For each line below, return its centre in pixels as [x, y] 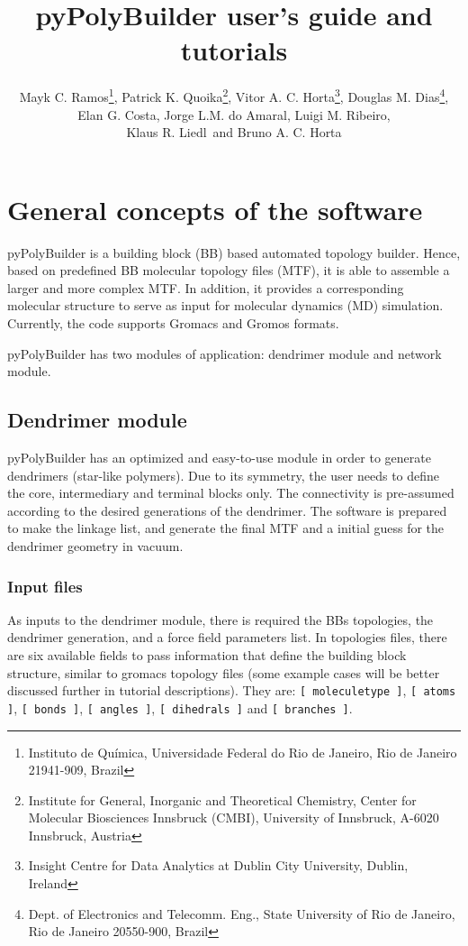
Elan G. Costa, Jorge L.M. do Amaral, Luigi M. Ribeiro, [234, 114]
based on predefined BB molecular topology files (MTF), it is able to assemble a [229, 270]
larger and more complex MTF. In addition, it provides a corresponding [206, 287]
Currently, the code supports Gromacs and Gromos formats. [173, 323]
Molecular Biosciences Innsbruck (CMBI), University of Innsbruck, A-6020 [234, 817]
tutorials [234, 50]
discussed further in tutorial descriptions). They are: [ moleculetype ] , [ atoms [232, 690]
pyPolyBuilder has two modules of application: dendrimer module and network [225, 353]
